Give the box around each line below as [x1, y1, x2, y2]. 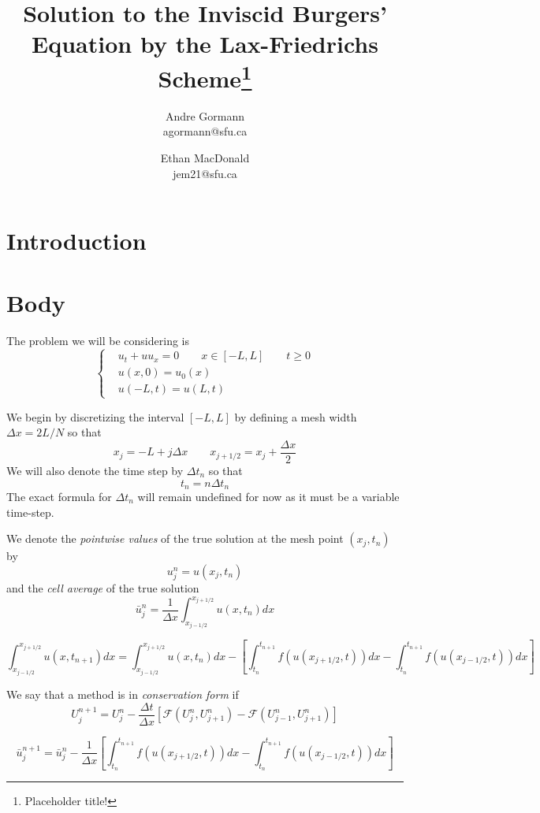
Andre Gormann [165, 107, 245, 124]
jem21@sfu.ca [173, 165, 237, 181]
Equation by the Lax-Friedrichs [32, 28, 378, 60]
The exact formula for [6, 488, 112, 504]
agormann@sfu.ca [162, 123, 248, 139]
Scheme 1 [158, 58, 252, 94]
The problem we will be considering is [6, 332, 189, 348]
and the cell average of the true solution [6, 579, 199, 596]
